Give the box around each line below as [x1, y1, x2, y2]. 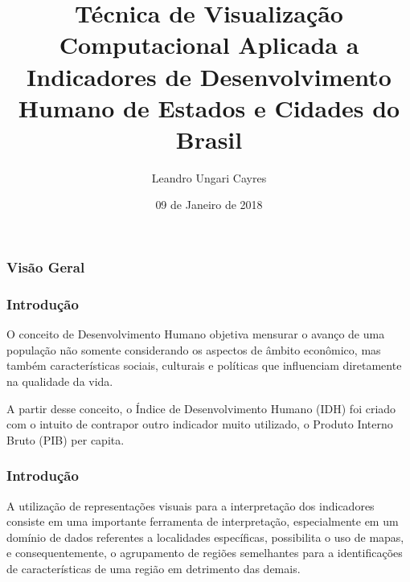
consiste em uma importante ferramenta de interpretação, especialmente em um [6, 513, 399, 530]
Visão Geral [6, 257, 85, 277]
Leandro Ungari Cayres [151, 169, 267, 186]
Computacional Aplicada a [59, 28, 359, 61]
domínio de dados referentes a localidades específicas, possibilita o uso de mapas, [6, 528, 404, 545]
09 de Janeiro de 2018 [155, 196, 263, 213]
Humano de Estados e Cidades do [18, 91, 400, 124]
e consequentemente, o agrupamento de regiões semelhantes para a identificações [6, 544, 403, 561]
